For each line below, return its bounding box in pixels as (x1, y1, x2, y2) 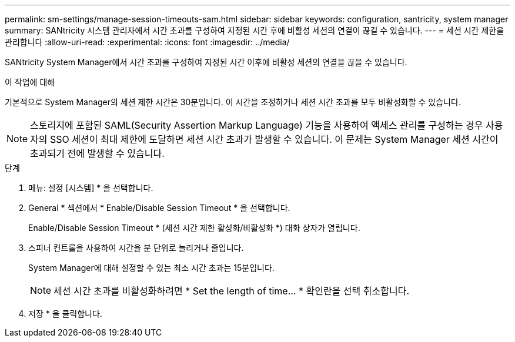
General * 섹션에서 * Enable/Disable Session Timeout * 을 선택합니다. (28, 203, 290, 213)
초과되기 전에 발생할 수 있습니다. (30, 147, 165, 159)
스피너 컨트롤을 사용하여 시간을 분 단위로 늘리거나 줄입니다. (28, 243, 244, 253)
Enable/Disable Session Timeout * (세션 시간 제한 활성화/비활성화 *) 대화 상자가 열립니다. (28, 223, 360, 233)
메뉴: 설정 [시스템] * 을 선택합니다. (28, 183, 153, 193)
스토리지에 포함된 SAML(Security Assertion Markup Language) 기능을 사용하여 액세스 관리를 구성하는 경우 (30, 119, 483, 131)
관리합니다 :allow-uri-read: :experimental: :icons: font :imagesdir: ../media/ (5, 37, 290, 47)
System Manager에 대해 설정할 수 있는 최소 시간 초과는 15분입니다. (28, 263, 275, 273)
